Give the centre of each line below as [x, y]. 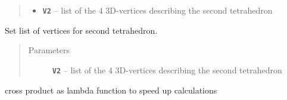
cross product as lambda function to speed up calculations [111, 90]
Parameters [49, 50]
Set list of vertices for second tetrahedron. [81, 30]
